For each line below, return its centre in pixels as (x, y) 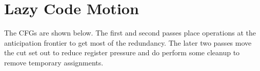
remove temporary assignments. (54, 62)
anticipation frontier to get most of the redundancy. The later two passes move (128, 42)
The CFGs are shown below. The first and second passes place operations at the (130, 33)
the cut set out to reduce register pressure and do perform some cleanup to (122, 52)
